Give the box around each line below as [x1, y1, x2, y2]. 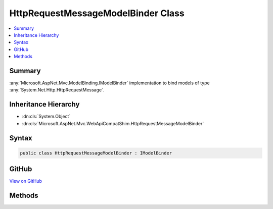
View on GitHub [9, 178, 42, 184]
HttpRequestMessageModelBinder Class [9, 8, 185, 19]
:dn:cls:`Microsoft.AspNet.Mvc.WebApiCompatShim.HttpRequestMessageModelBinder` [22, 120, 204, 126]
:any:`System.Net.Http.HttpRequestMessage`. [9, 87, 105, 93]
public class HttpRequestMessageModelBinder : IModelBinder [20, 150, 172, 156]
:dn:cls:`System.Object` [22, 114, 71, 120]
